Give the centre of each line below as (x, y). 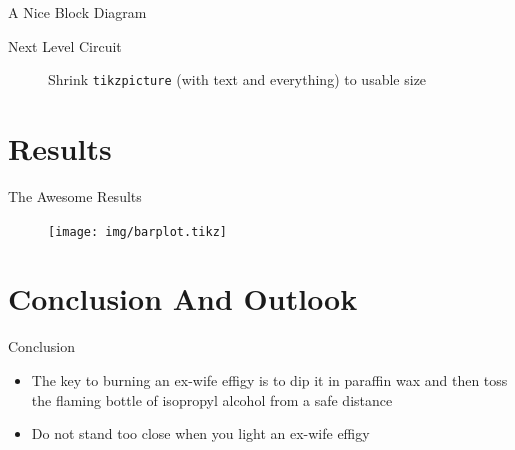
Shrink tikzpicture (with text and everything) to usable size (237, 79)
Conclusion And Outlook (183, 298)
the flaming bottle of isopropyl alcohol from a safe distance (212, 399)
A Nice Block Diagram (77, 12)
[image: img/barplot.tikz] (137, 231)
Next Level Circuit (65, 45)
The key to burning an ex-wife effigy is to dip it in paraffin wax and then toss (269, 379)
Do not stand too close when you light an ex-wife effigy (200, 433)
